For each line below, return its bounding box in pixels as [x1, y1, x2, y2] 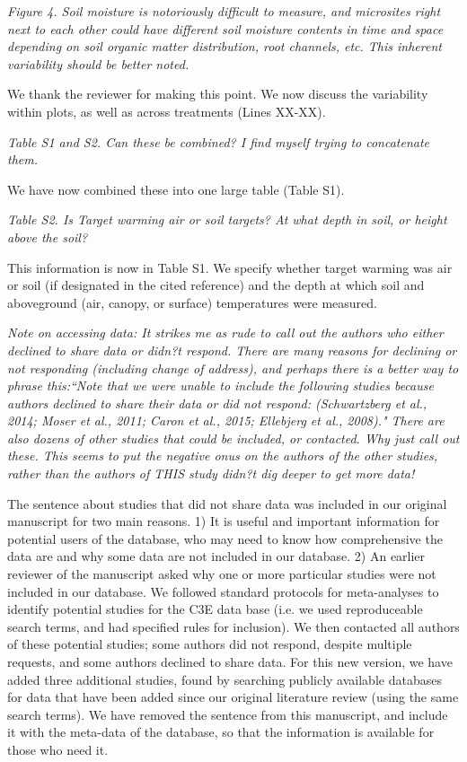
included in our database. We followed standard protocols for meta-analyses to [7, 582, 439, 600]
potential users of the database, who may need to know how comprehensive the [7, 529, 443, 547]
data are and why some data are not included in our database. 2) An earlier [7, 547, 426, 565]
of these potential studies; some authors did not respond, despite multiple [7, 635, 412, 653]
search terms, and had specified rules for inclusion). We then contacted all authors [7, 617, 460, 635]
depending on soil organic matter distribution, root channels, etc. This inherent [7, 37, 442, 56]
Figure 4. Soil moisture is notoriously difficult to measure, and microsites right [7, 2, 441, 20]
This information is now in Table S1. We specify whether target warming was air [7, 258, 453, 276]
